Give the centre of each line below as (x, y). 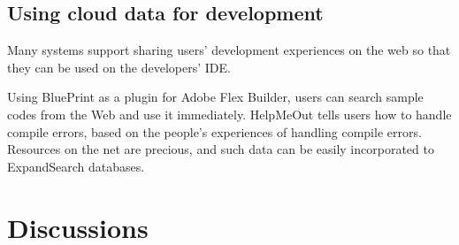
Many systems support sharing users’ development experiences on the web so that (229, 50)
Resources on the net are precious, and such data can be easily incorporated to (221, 149)
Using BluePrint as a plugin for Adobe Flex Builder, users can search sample (215, 97)
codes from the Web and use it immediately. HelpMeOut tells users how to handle (229, 114)
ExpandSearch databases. (76, 166)
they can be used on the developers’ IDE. (119, 67)
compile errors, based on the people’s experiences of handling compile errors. (214, 131)
